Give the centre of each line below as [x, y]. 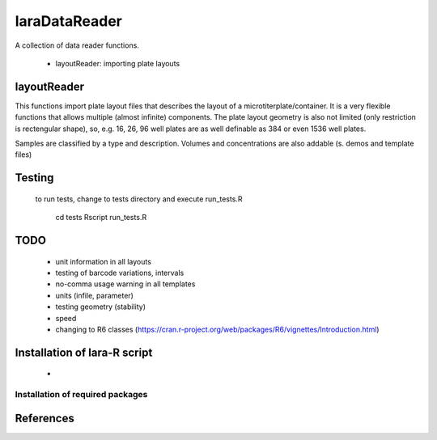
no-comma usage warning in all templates [125, 284]
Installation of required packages [81, 395]
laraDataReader [69, 21]
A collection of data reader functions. [77, 45]
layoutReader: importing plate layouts [118, 63]
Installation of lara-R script [84, 352]
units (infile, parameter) [94, 295]
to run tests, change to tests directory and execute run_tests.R [139, 199]
